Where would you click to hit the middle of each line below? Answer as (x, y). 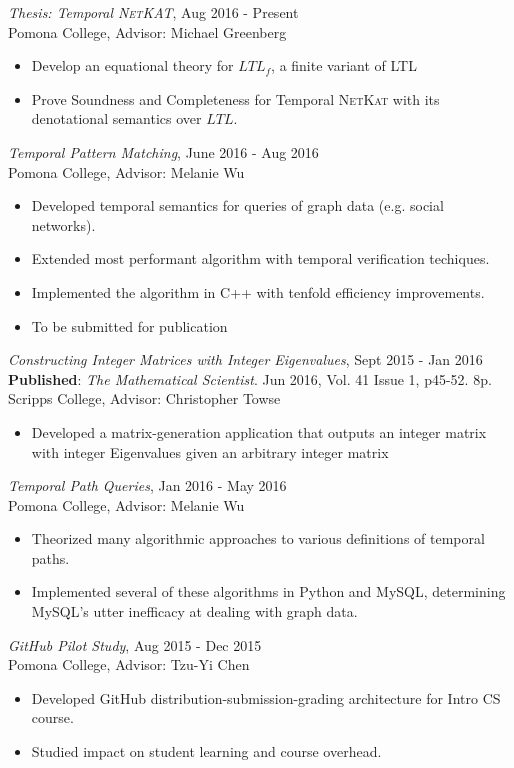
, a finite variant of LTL (344, 65)
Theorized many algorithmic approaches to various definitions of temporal (258, 538)
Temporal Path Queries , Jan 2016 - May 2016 (147, 485)
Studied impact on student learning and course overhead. (206, 751)
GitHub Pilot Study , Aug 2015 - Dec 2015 (135, 644)
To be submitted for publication (129, 325)
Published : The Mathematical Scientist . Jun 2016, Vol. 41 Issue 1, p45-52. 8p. (250, 378)
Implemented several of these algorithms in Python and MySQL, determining (268, 591)
